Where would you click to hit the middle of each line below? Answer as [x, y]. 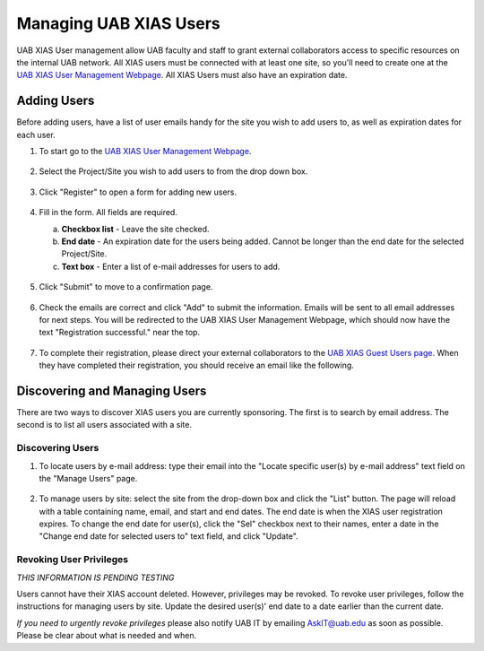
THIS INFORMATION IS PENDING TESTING [95, 577]
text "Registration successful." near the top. [120, 333]
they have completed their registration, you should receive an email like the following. [196, 365]
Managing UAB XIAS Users [118, 23]
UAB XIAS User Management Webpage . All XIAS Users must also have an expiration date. [182, 75]
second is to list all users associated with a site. [104, 425]
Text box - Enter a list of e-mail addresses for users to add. [171, 266]
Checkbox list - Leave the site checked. [135, 229]
